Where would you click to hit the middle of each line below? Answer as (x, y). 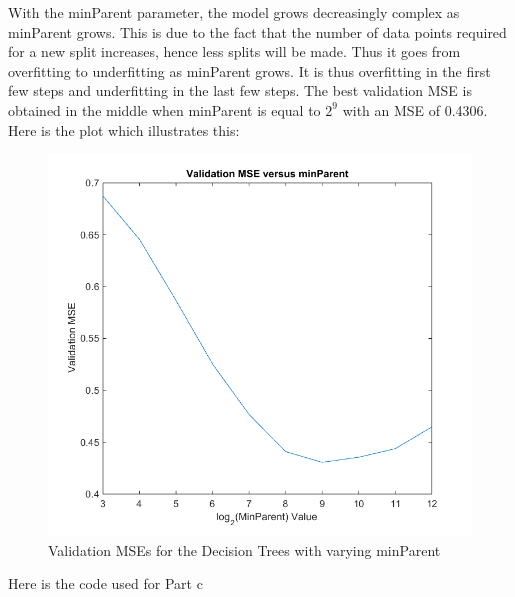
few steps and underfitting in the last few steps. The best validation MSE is (240, 90)
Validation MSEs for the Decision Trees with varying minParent (244, 549)
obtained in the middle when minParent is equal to (164, 109)
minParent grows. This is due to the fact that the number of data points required (257, 31)
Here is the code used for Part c (105, 583)
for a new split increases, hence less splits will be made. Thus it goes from (234, 51)
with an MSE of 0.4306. (415, 109)
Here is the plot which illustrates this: (124, 129)
